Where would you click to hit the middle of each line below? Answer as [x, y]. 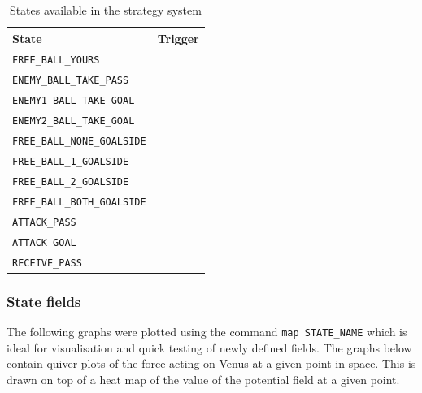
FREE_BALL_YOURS [56, 60]
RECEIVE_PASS [47, 263]
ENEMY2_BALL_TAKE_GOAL [74, 121]
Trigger [178, 38]
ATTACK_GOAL [44, 242]
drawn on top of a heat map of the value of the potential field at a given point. [203, 379]
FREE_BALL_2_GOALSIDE [71, 181]
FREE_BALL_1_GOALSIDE [71, 161]
